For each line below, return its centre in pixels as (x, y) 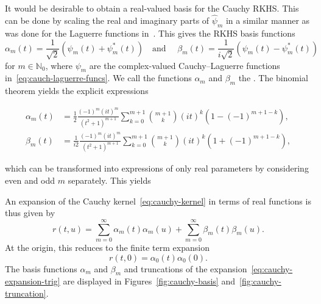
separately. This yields (109, 180)
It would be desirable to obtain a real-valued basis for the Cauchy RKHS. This (152, 8)
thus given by (30, 213)
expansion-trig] (33, 281)
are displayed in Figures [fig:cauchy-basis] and (149, 281)
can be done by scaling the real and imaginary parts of (107, 20)
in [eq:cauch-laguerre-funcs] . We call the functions (98, 78)
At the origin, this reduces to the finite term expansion (107, 247)
